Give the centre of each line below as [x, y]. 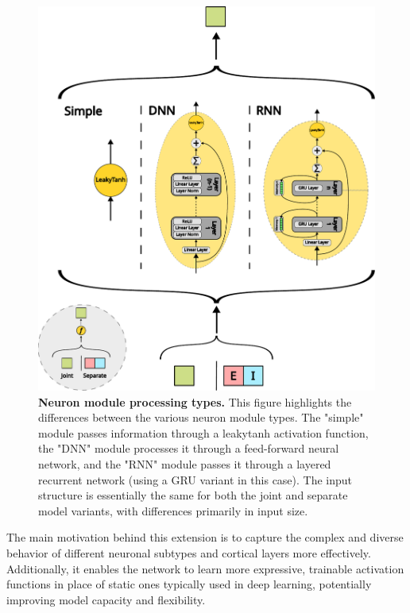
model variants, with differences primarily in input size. [173, 510]
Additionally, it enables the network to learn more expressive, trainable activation [205, 568]
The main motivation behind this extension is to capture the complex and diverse [205, 537]
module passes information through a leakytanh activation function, [203, 432]
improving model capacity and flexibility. [106, 599]
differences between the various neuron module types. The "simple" [201, 417]
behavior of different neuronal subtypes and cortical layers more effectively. [189, 552]
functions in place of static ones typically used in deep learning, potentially [189, 584]
